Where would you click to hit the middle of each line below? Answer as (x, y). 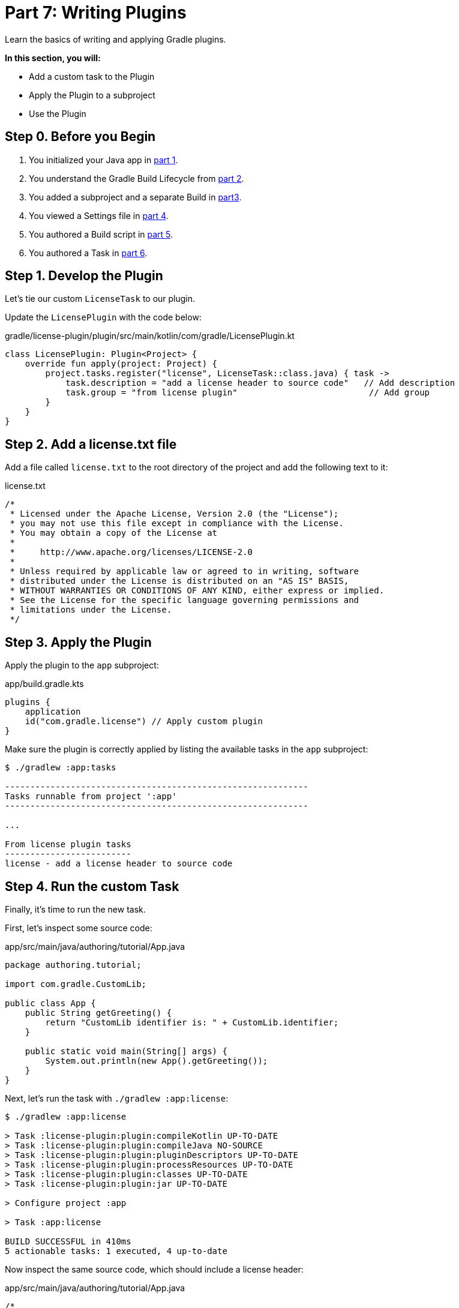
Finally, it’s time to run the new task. (75, 909)
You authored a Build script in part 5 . (101, 234)
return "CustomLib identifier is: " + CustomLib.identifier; (192, 1022)
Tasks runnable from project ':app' (91, 796)
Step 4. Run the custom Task (92, 886)
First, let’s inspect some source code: (79, 928)
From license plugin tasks (68, 844)
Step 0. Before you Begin (80, 137)
